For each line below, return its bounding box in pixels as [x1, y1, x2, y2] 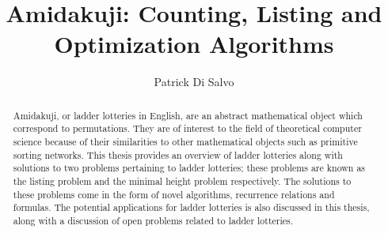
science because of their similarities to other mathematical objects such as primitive [13, 135, 358, 148]
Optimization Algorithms [54, 28, 334, 60]
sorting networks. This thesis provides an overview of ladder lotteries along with [13, 148, 343, 161]
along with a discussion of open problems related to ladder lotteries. [13, 213, 294, 227]
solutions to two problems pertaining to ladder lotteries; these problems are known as [13, 161, 366, 175]
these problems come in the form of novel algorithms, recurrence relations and [13, 187, 335, 201]
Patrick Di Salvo [154, 73, 234, 90]
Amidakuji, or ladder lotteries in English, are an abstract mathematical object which [13, 108, 363, 122]
